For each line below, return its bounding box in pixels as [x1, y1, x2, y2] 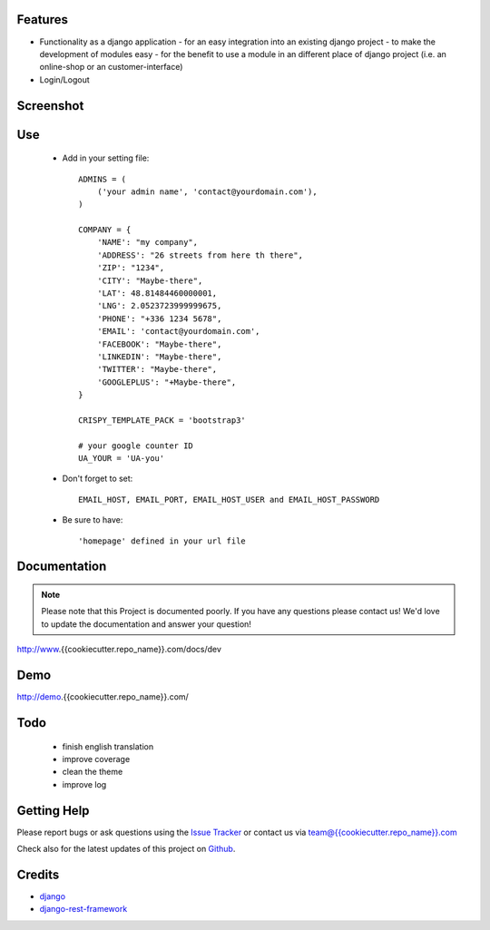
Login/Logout [39, 73, 90, 85]
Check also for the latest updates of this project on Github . [16, 844, 236, 855]
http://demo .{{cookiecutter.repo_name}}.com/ [16, 691, 190, 702]
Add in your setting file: [62, 152, 150, 163]
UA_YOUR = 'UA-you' [78, 454, 165, 464]
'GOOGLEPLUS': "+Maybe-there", [96, 377, 237, 387]
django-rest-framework [39, 904, 128, 915]
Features [16, 12, 68, 27]
